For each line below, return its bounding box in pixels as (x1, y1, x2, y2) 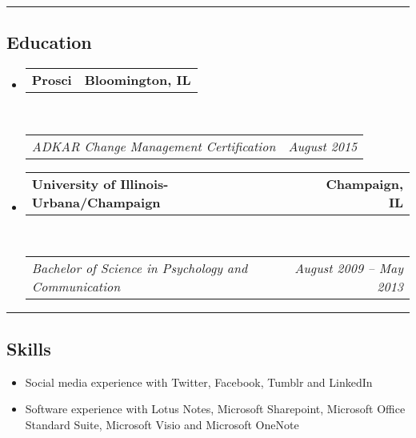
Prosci (31, 70, 72, 90)
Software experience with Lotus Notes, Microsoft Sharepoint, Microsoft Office (25, 400, 406, 417)
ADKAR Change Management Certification (31, 136, 276, 155)
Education (6, 30, 92, 54)
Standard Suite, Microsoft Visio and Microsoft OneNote (25, 416, 299, 432)
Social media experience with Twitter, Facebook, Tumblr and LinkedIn (25, 373, 373, 390)
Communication (31, 277, 121, 296)
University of (31, 174, 116, 193)
